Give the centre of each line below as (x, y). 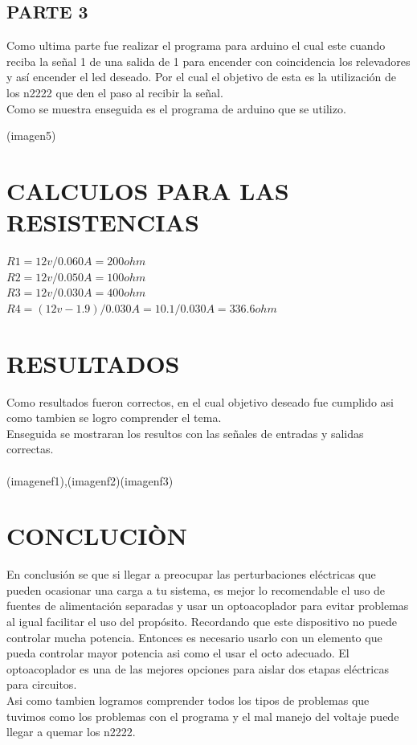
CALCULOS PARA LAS (148, 190)
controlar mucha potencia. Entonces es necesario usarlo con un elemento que (194, 637)
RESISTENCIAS (103, 222)
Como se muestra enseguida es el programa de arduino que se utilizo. (176, 108)
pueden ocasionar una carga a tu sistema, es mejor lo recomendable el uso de (196, 589)
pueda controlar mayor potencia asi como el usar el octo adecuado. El (178, 653)
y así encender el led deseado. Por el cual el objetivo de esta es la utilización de (202, 77)
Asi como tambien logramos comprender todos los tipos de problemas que (188, 700)
